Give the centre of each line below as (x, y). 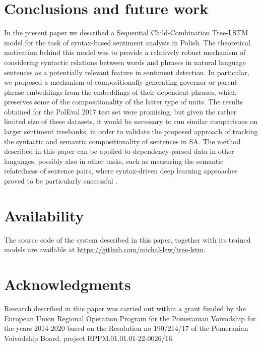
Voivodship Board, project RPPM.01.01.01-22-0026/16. (89, 338)
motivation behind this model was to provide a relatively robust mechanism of (125, 52)
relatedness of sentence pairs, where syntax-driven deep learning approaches (121, 171)
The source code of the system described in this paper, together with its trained (127, 239)
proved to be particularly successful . (61, 181)
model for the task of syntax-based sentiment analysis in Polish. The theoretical (127, 42)
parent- (228, 82)
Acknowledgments (68, 284)
